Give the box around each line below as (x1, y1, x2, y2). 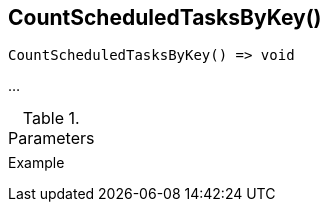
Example (8, 154, 65, 172)
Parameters (8, 128, 95, 149)
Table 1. (22, 108, 80, 129)
